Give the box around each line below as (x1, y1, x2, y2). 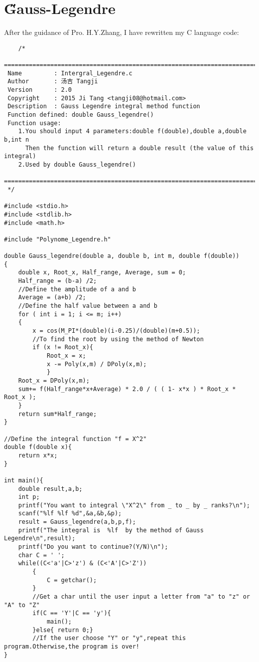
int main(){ (4, 476, 43, 484)
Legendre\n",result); (4, 535, 76, 542)
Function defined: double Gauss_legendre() (7, 111, 154, 118)
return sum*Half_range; (18, 410, 97, 418)
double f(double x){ (4, 443, 72, 451)
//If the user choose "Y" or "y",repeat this (32, 635, 186, 642)
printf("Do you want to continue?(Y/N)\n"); (18, 543, 168, 551)
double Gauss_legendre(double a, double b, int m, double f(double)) (4, 252, 240, 260)
